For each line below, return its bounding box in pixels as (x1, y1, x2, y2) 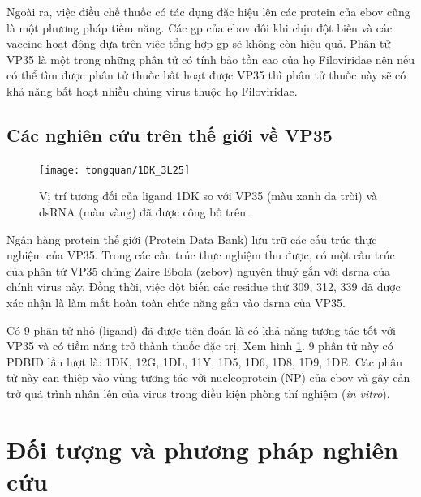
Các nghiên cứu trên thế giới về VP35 (6, 122, 333, 147)
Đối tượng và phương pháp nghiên (6, 432, 399, 465)
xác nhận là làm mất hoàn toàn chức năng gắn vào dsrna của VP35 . (6, 293, 346, 311)
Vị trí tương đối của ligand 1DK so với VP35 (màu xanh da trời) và (39, 187, 378, 204)
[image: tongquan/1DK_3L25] (39, 164, 191, 176)
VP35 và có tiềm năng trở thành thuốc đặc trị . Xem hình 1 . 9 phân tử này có (6, 337, 393, 354)
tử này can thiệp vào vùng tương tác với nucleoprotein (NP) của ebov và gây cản (6, 369, 410, 386)
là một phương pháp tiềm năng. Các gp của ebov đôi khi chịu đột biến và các (6, 19, 393, 36)
